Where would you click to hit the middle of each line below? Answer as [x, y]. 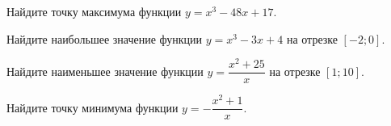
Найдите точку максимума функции [94, 11]
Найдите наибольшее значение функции [105, 38]
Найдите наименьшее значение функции [105, 71]
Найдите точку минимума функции [92, 107]
